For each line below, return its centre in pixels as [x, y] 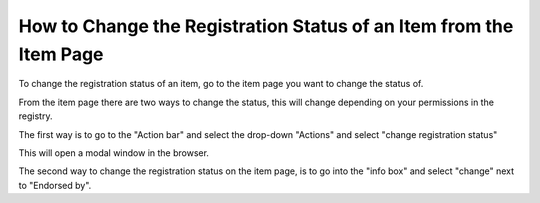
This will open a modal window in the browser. [114, 152]
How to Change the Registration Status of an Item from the [266, 26]
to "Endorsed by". [55, 185]
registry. [35, 116]
